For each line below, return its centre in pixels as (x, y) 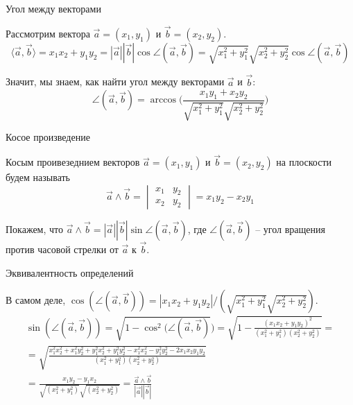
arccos (163, 100)
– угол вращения (290, 229)
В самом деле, (36, 300)
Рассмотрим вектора (48, 33)
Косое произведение (48, 137)
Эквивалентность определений (70, 272)
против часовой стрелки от (62, 249)
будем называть (38, 177)
